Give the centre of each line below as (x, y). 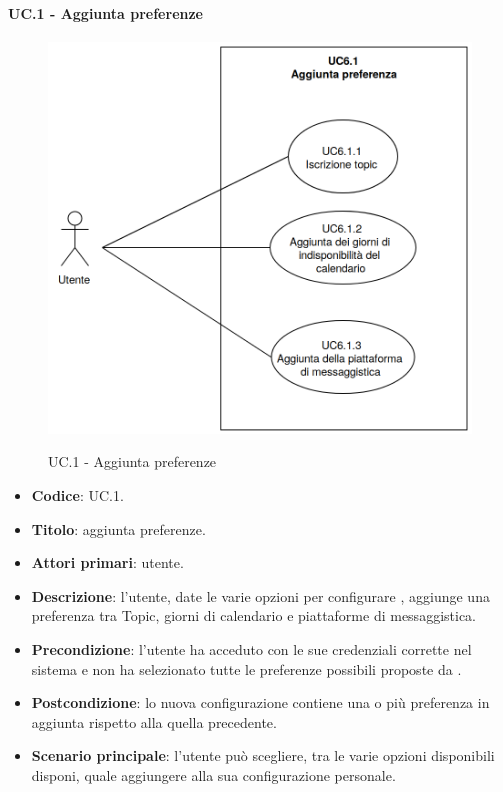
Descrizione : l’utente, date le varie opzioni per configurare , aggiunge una (260, 595)
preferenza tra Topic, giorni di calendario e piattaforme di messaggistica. (253, 615)
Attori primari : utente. (107, 562)
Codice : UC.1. (77, 495)
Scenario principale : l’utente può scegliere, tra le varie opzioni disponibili (263, 755)
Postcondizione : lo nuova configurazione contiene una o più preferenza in (260, 702)
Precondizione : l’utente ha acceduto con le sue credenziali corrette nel (251, 649)
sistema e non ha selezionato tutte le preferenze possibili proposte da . (246, 668)
